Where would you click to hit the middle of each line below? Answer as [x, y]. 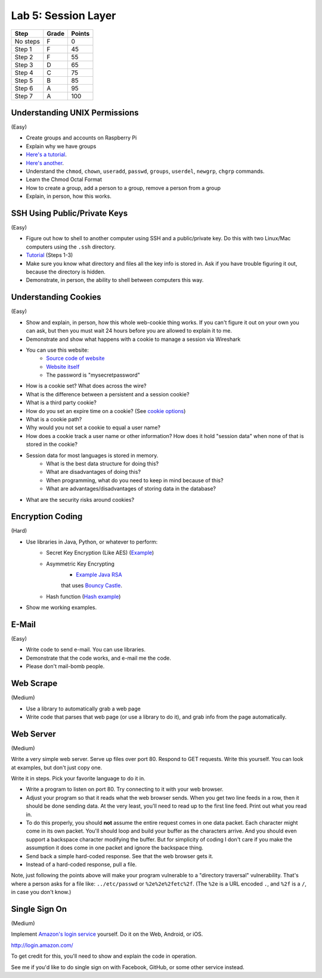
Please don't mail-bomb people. [65, 666]
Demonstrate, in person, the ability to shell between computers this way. [115, 280]
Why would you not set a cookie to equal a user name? [93, 428]
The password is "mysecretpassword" [93, 375]
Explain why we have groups [61, 146]
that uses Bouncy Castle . [92, 586]
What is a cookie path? [54, 420]
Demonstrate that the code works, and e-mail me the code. [98, 658]
